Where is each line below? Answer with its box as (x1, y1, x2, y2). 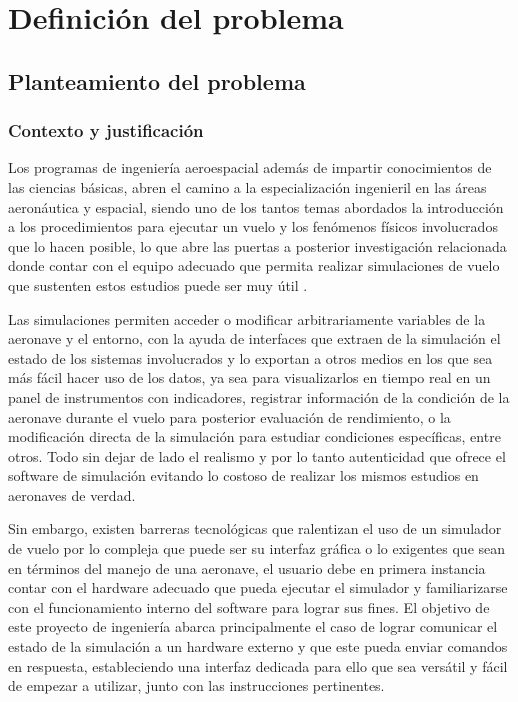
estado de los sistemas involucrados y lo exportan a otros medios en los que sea (8, 347, 493, 368)
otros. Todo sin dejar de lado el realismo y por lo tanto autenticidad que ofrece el (8, 445, 506, 466)
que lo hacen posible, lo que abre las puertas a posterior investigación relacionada (8, 235, 507, 256)
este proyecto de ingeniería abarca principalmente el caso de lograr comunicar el (8, 616, 498, 637)
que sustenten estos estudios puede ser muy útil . (8, 274, 308, 295)
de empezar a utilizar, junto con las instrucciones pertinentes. (8, 675, 385, 696)
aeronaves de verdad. (8, 484, 136, 505)
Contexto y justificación (8, 118, 204, 143)
